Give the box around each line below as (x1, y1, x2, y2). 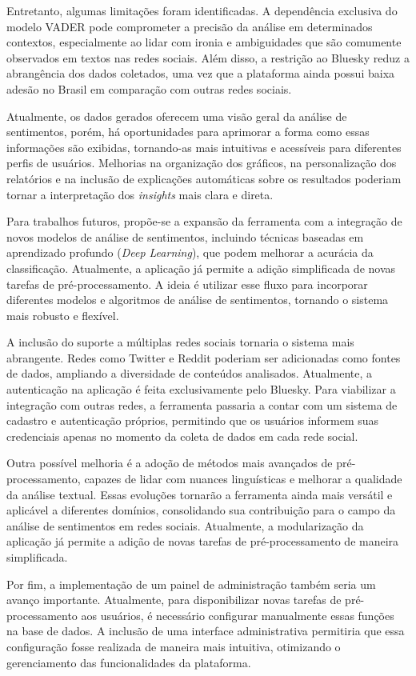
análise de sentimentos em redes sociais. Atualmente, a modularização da (6, 517, 364, 534)
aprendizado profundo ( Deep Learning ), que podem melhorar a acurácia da (6, 244, 374, 261)
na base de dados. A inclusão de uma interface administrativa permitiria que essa (6, 622, 405, 639)
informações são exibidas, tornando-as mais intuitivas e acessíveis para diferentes (6, 138, 402, 155)
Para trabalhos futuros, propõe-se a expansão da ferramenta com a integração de (6, 213, 402, 230)
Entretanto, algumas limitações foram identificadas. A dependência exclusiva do (6, 2, 398, 18)
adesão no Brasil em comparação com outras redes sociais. (6, 80, 292, 97)
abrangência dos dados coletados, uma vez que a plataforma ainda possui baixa (6, 65, 395, 82)
